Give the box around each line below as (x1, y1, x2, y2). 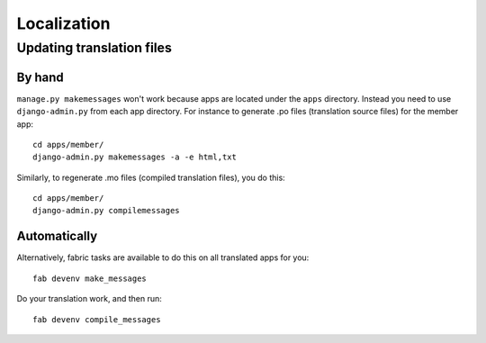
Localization (16, 14, 111, 33)
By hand (16, 69, 65, 85)
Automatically (16, 229, 98, 244)
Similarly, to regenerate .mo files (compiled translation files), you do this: (16, 172, 285, 183)
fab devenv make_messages (32, 273, 148, 284)
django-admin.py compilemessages (32, 205, 180, 216)
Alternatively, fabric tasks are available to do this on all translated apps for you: (16, 252, 310, 263)
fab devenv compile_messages (32, 314, 161, 324)
